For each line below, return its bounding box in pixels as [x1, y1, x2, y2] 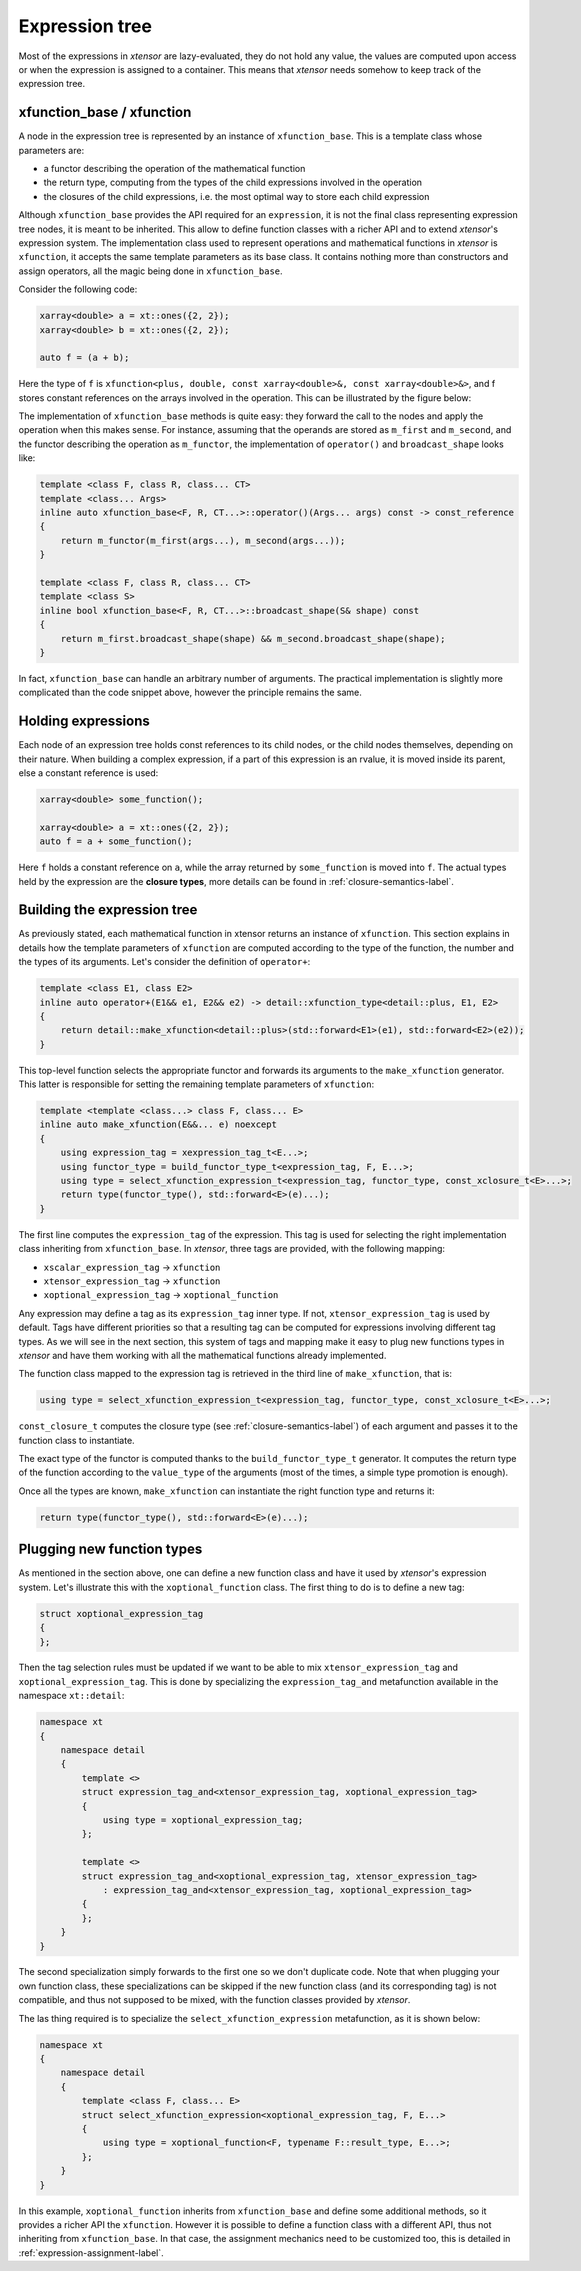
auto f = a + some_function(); [39, 836, 194, 847]
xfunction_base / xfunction [18, 104, 192, 121]
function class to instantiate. [18, 1434, 135, 1446]
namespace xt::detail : [18, 1690, 125, 1702]
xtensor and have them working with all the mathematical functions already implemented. [18, 1349, 387, 1361]
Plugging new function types [18, 1541, 203, 1558]
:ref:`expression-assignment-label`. [18, 2246, 164, 2259]
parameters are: [18, 144, 85, 156]
